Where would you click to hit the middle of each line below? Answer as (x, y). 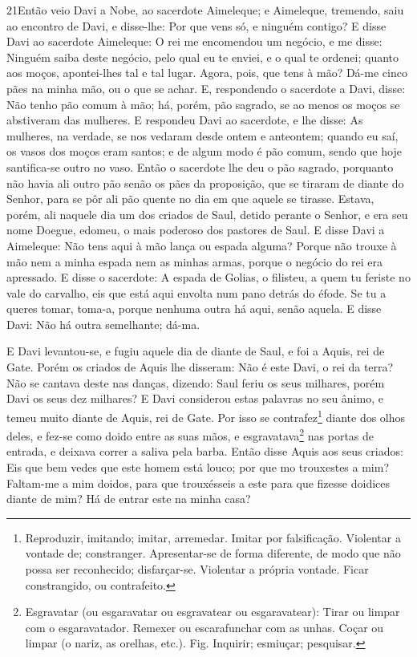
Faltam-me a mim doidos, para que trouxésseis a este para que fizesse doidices (198, 483)
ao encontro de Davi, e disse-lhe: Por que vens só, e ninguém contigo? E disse (196, 25)
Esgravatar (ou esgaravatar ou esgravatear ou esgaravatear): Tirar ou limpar (213, 612)
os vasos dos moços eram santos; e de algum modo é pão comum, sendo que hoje (204, 151)
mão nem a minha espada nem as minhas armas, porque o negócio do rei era (195, 261)
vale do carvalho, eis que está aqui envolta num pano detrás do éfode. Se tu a (196, 292)
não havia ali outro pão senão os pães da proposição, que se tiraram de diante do (205, 182)
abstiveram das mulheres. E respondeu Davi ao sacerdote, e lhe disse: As (185, 120)
